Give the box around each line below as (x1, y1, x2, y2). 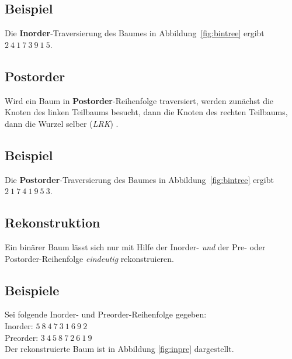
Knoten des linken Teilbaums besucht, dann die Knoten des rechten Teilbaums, (5, 106, 288, 118)
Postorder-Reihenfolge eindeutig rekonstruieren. (5, 252, 174, 264)
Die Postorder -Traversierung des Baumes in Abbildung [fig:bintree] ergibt (5, 173, 274, 185)
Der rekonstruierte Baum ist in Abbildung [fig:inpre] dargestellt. (5, 343, 234, 355)
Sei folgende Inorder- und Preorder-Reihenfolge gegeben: (5, 308, 207, 320)
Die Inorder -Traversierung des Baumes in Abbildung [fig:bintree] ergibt (5, 27, 265, 39)
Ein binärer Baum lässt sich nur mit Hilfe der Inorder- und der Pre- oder (5, 240, 266, 253)
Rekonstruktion (5, 213, 100, 232)
